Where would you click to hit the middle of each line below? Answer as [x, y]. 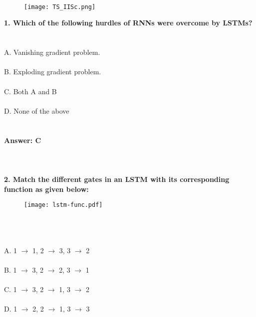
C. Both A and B [30, 91]
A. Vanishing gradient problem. [52, 52]
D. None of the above [37, 110]
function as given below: [46, 189]
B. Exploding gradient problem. [53, 72]
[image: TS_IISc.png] [60, 7]
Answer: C [23, 140]
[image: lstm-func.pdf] [63, 205]
